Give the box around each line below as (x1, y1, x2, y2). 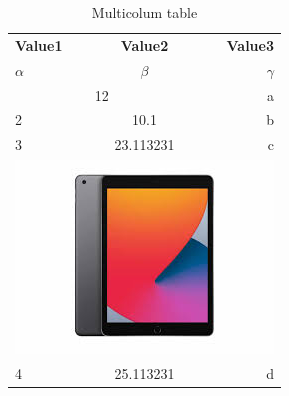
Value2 (120, 34, 169, 55)
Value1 (15, 34, 63, 55)
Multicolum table (91, 2, 198, 22)
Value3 (226, 34, 274, 55)
